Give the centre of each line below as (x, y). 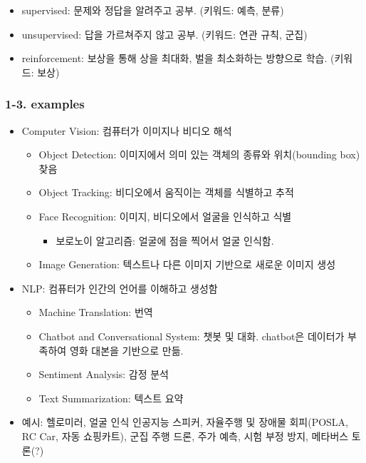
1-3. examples (45, 104)
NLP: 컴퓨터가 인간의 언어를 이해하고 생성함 (120, 288)
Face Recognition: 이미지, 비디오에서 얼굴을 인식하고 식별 (165, 216)
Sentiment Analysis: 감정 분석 (104, 374)
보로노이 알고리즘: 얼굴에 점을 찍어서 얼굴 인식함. (165, 240)
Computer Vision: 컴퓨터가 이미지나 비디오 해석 (127, 130)
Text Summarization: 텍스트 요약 (111, 398)
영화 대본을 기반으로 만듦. (126, 350)
